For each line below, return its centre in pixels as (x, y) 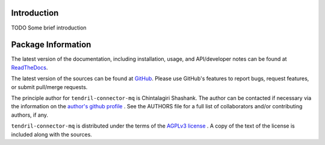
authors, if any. (29, 115)
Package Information (51, 45)
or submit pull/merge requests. (49, 87)
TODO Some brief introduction (49, 28)
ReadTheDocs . (29, 67)
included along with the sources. (52, 134)
